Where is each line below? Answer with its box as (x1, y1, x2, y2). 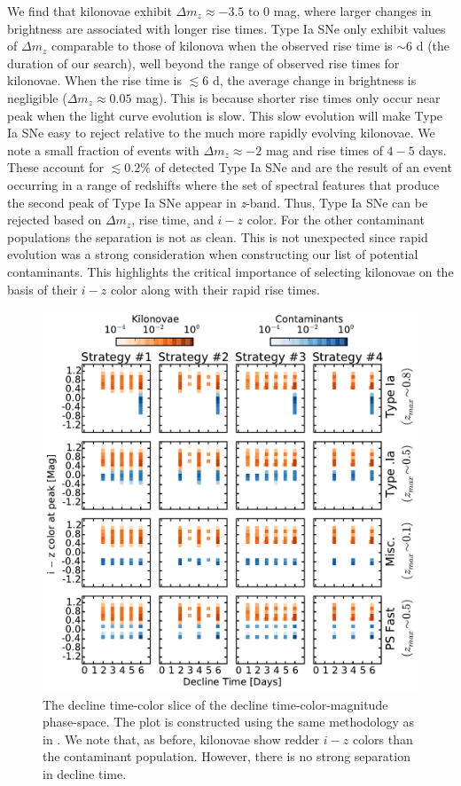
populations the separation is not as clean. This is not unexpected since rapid (7, 227, 428, 246)
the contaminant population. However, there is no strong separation (43, 747, 410, 766)
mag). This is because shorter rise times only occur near (136, 88, 441, 106)
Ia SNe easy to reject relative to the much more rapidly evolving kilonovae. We (7, 123, 435, 142)
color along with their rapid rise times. (110, 279, 320, 298)
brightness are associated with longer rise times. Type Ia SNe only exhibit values (7, 19, 446, 37)
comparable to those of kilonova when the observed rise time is (51, 36, 393, 55)
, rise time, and (131, 210, 214, 229)
